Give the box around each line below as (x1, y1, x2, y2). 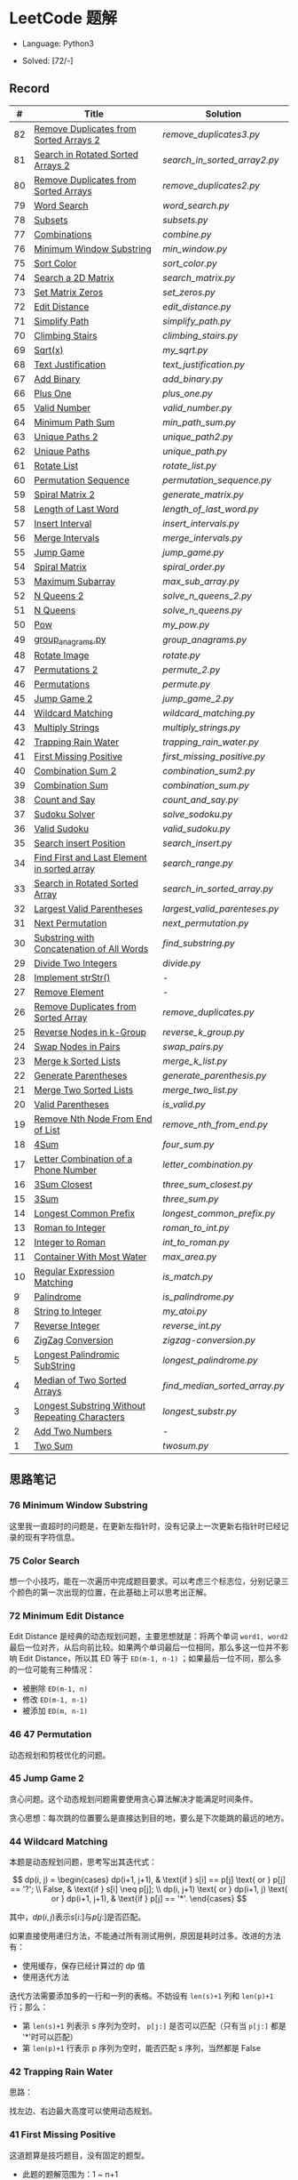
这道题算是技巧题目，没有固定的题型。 (9, 2150, 149, 2160)
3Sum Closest (34, 1178, 93, 1190)
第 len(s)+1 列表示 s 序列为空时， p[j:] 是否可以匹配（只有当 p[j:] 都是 (21, 2021, 286, 2031)
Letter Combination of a (34, 1153, 133, 1165)
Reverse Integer (34, 1319, 100, 1331)
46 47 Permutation (9, 1728, 92, 1741)
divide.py (162, 957, 201, 969)
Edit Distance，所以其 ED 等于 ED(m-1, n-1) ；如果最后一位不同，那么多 (19, 1653, 282, 1664)
